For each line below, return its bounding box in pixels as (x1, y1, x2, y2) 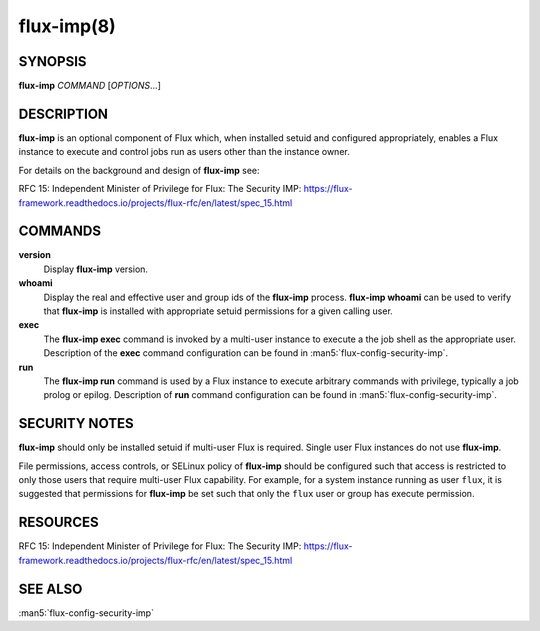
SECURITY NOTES (18, 415, 134, 432)
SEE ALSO (18, 580, 83, 597)
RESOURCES (18, 514, 99, 531)
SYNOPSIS (18, 53, 87, 70)
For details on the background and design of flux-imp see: (18, 164, 260, 176)
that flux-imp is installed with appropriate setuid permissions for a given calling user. (43, 305, 394, 317)
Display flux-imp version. (43, 263, 149, 275)
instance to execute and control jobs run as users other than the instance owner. (18, 146, 350, 158)
